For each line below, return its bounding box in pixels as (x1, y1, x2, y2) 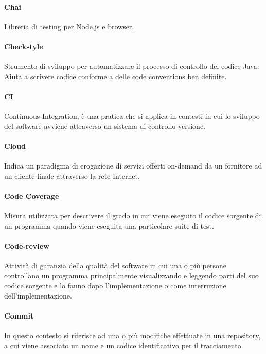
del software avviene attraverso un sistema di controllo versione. (4, 120, 205, 131)
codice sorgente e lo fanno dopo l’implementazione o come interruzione (4, 280, 226, 291)
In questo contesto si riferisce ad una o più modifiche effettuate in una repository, (4, 330, 261, 341)
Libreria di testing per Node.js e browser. (4, 21, 134, 31)
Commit (4, 310, 34, 321)
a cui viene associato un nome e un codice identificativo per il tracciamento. (4, 340, 243, 350)
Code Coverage (4, 190, 59, 201)
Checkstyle (4, 41, 43, 51)
